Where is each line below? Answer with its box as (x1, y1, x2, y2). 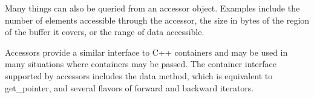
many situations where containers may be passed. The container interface (5, 57, 276, 70)
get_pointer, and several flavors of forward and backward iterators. (5, 81, 254, 94)
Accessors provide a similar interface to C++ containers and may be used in (5, 45, 288, 58)
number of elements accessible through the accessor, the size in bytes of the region (5, 13, 310, 26)
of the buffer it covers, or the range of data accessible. (5, 25, 204, 38)
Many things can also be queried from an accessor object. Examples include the (5, 2, 300, 14)
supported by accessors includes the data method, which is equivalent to (5, 69, 273, 82)
